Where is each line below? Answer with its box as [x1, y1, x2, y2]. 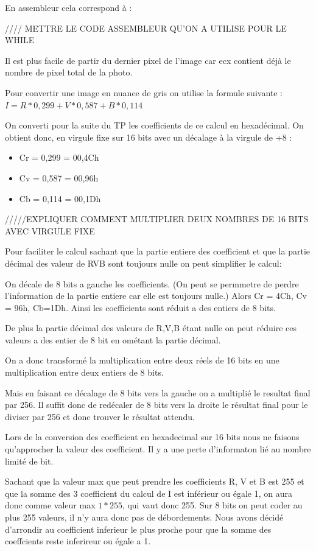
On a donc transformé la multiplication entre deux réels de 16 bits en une [5, 354, 279, 367]
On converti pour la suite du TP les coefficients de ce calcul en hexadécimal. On [5, 119, 304, 132]
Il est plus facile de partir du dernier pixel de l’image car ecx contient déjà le [5, 54, 291, 66]
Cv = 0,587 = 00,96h [19, 171, 99, 184]
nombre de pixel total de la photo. [5, 66, 133, 79]
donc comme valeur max [5, 499, 96, 511]
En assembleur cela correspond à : [5, 1, 132, 13]
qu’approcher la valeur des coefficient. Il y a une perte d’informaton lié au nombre [5, 443, 311, 455]
